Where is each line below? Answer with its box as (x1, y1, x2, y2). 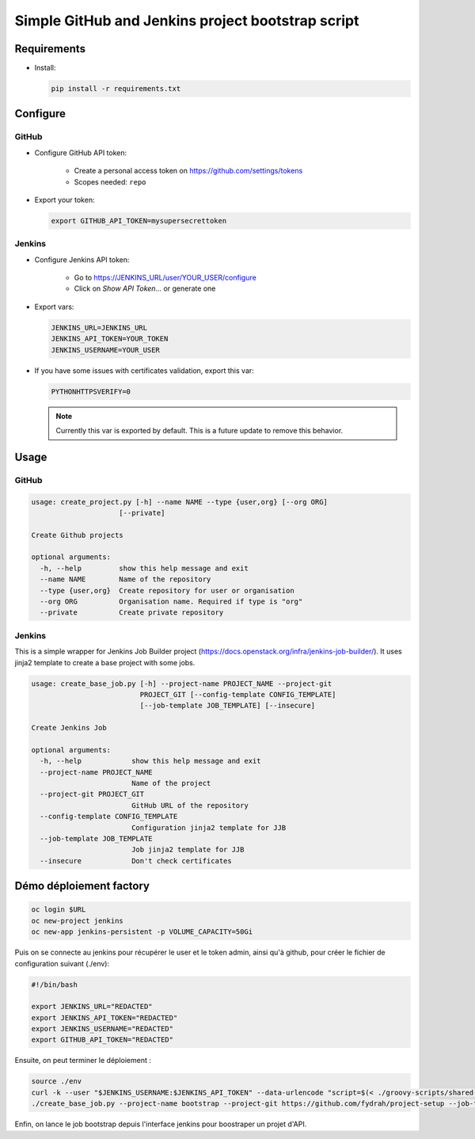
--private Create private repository (40, 608, 224, 617)
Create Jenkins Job (31, 723, 107, 733)
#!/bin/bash (31, 980, 78, 989)
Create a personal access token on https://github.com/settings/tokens (74, 166, 303, 176)
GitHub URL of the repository (131, 801, 249, 809)
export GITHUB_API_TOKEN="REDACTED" (31, 1035, 174, 1045)
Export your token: (34, 195, 95, 204)
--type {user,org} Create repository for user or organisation (40, 586, 294, 595)
